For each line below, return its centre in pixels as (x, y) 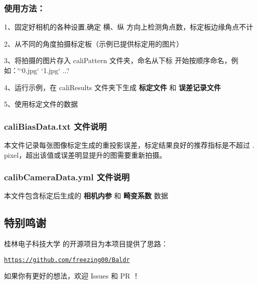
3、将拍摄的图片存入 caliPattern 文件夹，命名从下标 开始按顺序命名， (118, 60)
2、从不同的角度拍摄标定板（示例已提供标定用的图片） (94, 43)
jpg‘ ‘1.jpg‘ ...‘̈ (48, 70)
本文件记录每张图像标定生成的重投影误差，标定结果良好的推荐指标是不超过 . (129, 145)
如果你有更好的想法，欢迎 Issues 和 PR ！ (72, 276)
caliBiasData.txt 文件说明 (55, 126)
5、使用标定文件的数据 (41, 104)
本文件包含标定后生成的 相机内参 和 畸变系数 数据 (86, 196)
